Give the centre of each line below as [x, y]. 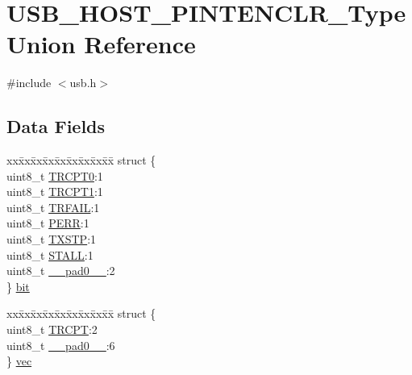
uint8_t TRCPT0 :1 [55, 175]
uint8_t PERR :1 [48, 223]
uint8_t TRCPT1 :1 [55, 192]
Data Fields [56, 126]
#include [29, 83]
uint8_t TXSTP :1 [52, 239]
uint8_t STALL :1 [50, 254]
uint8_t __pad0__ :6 [61, 345]
